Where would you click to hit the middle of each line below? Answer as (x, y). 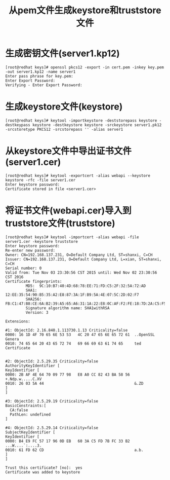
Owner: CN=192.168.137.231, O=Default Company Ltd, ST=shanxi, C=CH (79, 255)
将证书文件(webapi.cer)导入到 (68, 210)
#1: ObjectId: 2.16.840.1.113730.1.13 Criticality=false (67, 330)
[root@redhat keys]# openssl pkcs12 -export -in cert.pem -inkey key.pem (85, 67)
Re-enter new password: (30, 250)
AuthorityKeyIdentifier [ (32, 365)
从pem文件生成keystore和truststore (85, 10)
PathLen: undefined (30, 414)
